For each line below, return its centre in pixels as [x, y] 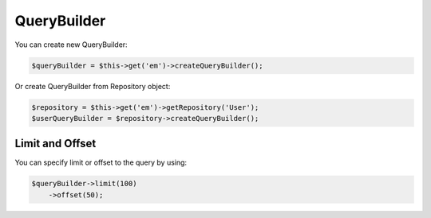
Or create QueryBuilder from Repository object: [93, 86]
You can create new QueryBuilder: [71, 45]
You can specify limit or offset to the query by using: [101, 162]
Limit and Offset [55, 144]
